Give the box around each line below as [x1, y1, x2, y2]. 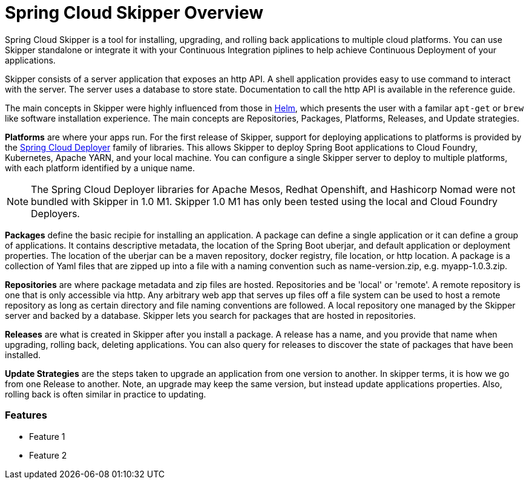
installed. [5, 349, 41, 360]
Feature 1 [29, 431, 65, 442]
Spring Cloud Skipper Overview [5, 2, 264, 23]
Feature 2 [29, 450, 67, 460]
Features [5, 409, 47, 422]
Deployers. [31, 207, 80, 220]
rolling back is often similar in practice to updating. [5, 388, 206, 399]
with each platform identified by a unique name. [5, 162, 195, 173]
